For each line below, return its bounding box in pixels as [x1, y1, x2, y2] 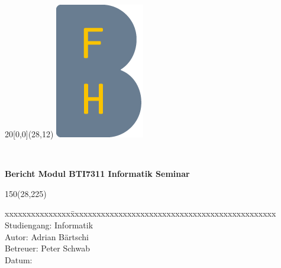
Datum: [5, 253, 33, 266]
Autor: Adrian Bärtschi [5, 230, 89, 243]
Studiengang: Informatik [5, 218, 93, 231]
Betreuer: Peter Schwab [5, 242, 90, 254]
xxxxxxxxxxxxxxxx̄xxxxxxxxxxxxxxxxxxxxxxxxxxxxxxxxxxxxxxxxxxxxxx [5, 207, 276, 219]
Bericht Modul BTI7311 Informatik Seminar [5, 167, 190, 180]
